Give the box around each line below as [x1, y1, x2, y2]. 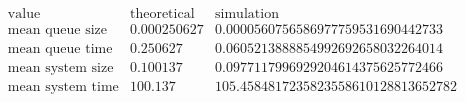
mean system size [7, 61, 114, 76]
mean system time [7, 80, 119, 95]
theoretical [129, 7, 195, 22]
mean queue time [7, 42, 113, 57]
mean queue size [7, 23, 108, 38]
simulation [215, 7, 279, 22]
